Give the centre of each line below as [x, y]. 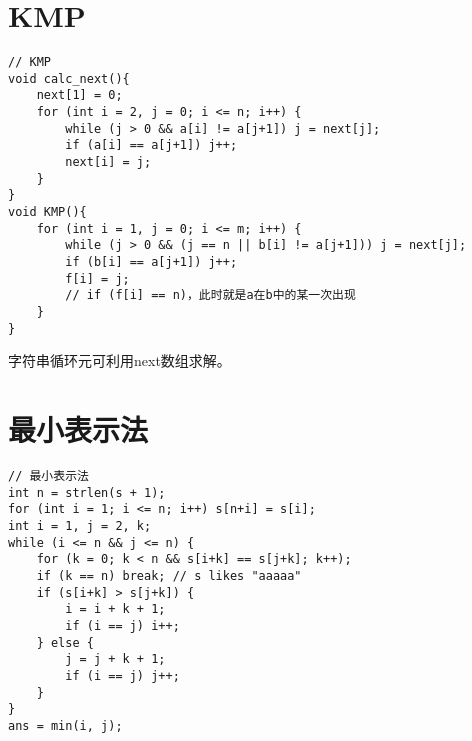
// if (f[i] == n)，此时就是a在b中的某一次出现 [210, 295]
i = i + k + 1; [115, 609]
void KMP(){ [47, 212]
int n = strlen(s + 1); [87, 492]
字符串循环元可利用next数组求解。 [119, 360]
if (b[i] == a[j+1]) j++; [151, 262]
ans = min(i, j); [65, 725]
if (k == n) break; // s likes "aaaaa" [169, 575]
